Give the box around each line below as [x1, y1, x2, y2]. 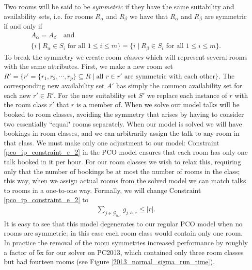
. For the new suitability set [54, 90, 136, 100]
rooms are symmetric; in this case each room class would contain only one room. [4, 228, 243, 238]
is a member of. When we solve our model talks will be [76, 99, 240, 110]
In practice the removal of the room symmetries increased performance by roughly [4, 237, 248, 247]
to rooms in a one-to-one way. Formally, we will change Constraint [4, 185, 201, 195]
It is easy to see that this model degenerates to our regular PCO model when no [4, 218, 243, 228]
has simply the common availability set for [116, 80, 242, 91]
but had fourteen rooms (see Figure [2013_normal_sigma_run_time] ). [4, 256, 215, 267]
